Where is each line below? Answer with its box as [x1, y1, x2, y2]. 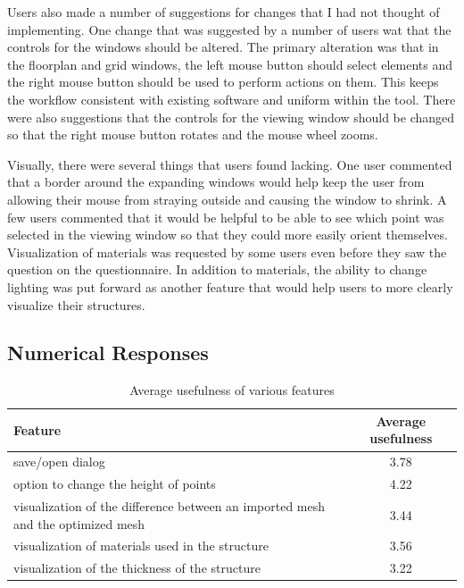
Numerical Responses [7, 339, 209, 366]
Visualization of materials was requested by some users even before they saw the [7, 242, 447, 261]
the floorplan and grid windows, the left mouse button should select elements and [7, 55, 453, 73]
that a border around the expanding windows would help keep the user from [7, 172, 425, 191]
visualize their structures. [7, 295, 145, 314]
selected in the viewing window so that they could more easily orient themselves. [7, 225, 448, 244]
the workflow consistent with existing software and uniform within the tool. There [7, 89, 456, 108]
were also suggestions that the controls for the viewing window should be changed [7, 107, 455, 126]
